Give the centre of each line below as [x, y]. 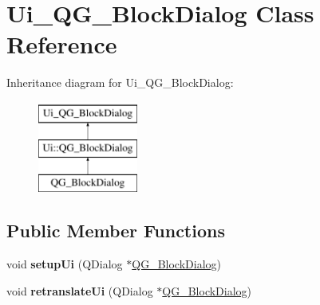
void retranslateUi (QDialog [80, 290]
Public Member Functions [116, 231]
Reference [62, 44]
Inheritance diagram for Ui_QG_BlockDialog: [120, 82]
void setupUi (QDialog [65, 264]
